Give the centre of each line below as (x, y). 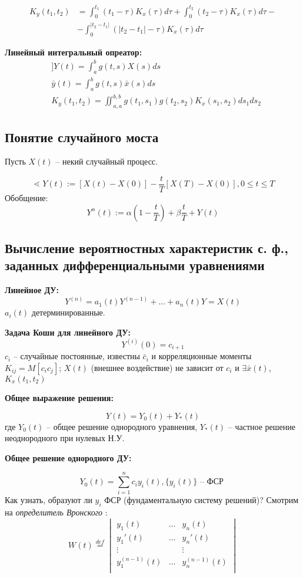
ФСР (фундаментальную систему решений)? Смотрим (202, 500)
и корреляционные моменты (202, 356)
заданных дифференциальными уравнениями (135, 265)
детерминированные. (68, 312)
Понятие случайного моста (82, 137)
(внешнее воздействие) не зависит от (157, 367)
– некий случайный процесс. (106, 161)
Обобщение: (26, 198)
